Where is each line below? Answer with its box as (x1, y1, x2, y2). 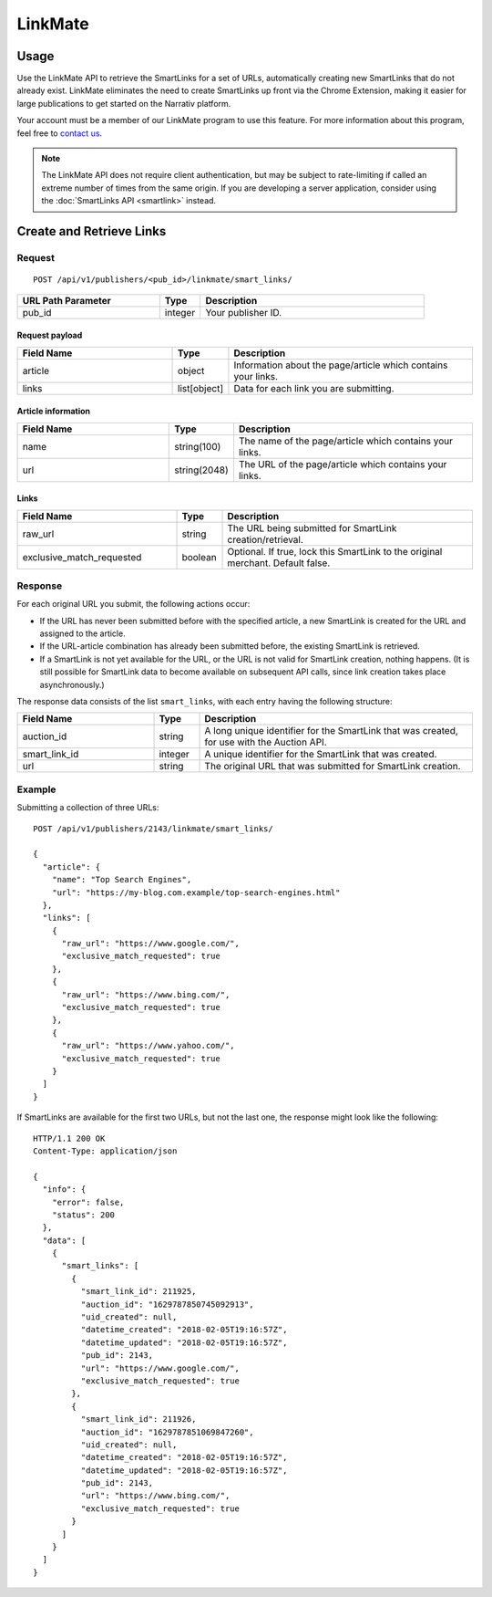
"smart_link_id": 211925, (80, 1287, 197, 1297)
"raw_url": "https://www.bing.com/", (61, 989, 231, 999)
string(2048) (174, 464, 229, 476)
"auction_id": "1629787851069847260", (80, 1426, 254, 1437)
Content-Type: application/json (33, 1145, 178, 1156)
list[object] (178, 381, 223, 394)
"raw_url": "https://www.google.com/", (61, 938, 241, 949)
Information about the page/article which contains (233, 359, 448, 371)
